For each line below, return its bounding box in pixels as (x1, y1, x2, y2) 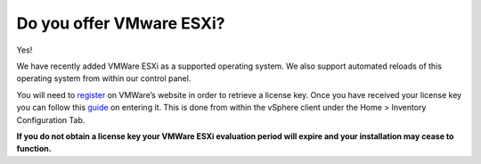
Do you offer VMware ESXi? (16, 13, 225, 33)
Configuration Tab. (16, 114, 86, 125)
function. (16, 143, 53, 154)
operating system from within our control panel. (16, 73, 192, 84)
